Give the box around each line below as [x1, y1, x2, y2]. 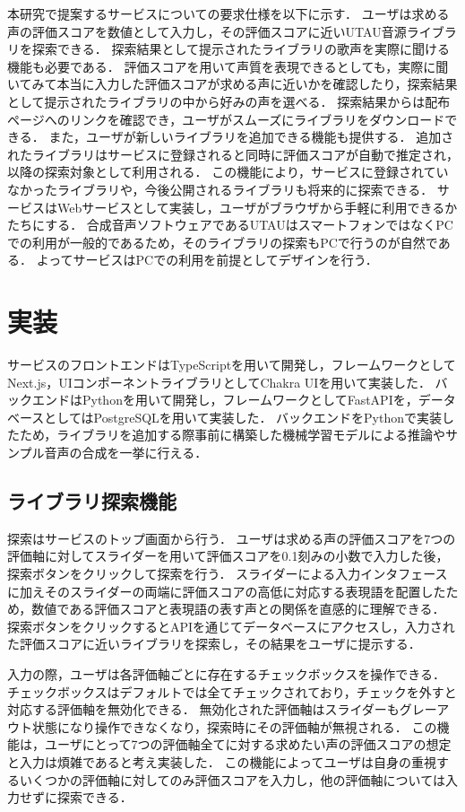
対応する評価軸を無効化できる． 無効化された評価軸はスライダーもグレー [7, 700, 437, 719]
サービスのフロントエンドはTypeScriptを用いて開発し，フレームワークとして [7, 355, 456, 374]
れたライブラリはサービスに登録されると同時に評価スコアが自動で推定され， [7, 144, 459, 163]
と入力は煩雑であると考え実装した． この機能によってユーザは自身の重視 [7, 752, 437, 771]
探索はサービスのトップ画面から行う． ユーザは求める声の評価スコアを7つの [7, 528, 456, 547]
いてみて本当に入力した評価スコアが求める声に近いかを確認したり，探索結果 [7, 74, 458, 93]
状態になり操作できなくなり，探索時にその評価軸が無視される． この [31, 717, 437, 736]
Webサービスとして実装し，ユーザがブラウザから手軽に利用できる [56, 197, 445, 216]
